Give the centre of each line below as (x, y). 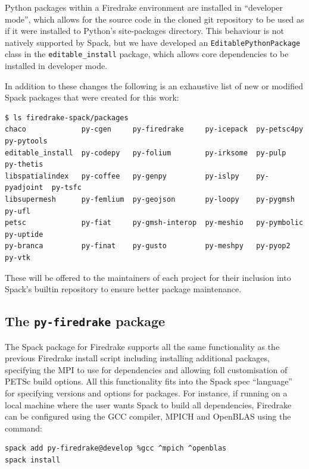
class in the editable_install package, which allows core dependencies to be (147, 54)
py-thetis (24, 165)
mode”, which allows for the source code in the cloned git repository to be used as (154, 19)
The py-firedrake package (85, 321)
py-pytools (26, 141)
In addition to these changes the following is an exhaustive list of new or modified (154, 85)
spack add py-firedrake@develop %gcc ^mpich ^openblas (116, 448)
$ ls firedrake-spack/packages (67, 118)
